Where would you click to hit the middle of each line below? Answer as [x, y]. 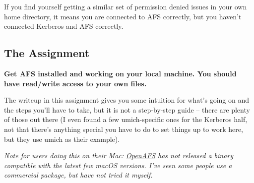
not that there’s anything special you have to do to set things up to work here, [124, 129]
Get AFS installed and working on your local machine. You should [120, 73]
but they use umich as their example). [62, 139]
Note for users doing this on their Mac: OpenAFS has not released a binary [119, 155]
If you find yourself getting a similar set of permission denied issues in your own [126, 6]
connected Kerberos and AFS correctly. [64, 26]
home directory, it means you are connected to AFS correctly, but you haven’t [123, 16]
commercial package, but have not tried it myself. [78, 175]
